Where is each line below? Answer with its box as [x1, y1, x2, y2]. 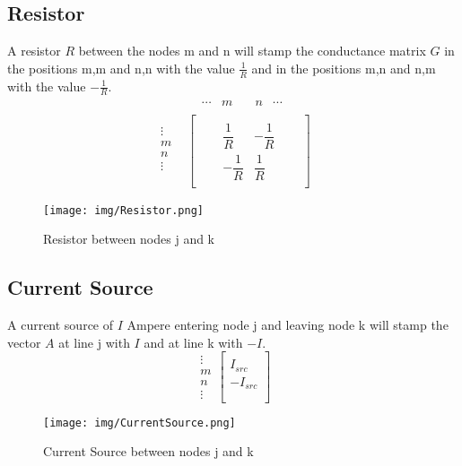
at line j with [58, 332, 130, 351]
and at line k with [144, 332, 243, 351]
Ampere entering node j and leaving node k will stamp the [126, 315, 449, 334]
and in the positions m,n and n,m [251, 58, 436, 77]
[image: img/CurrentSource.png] [43, 416, 236, 429]
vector [7, 332, 41, 351]
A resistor [7, 41, 61, 60]
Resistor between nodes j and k [43, 229, 215, 248]
